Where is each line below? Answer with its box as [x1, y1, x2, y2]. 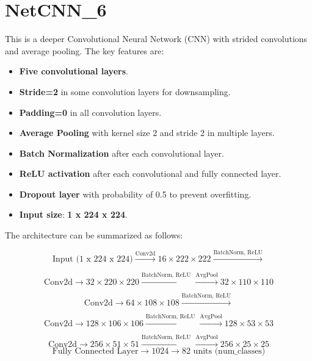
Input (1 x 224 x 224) [52, 255, 133, 264]
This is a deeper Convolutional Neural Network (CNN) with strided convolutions [5, 32, 308, 45]
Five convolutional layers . [19, 65, 128, 77]
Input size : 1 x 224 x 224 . [19, 208, 128, 221]
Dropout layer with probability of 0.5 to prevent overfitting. [19, 187, 252, 200]
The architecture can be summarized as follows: [5, 229, 183, 241]
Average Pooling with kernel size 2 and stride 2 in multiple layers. [19, 126, 275, 139]
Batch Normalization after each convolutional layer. [19, 146, 224, 159]
